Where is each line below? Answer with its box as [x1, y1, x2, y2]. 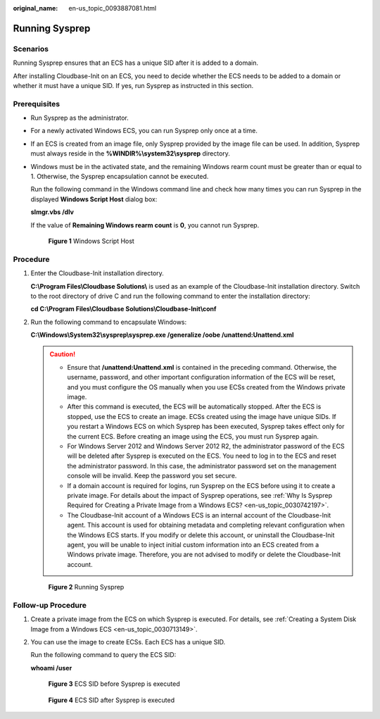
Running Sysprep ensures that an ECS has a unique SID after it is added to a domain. [13, 58, 259, 67]
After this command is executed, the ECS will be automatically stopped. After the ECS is [67, 402, 322, 411]
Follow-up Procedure [13, 600, 87, 610]
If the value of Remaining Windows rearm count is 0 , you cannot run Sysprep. [30, 220, 260, 229]
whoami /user [30, 663, 72, 672]
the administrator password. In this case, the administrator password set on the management [67, 461, 337, 470]
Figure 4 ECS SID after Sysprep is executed [48, 696, 175, 704]
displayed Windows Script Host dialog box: [30, 194, 158, 204]
